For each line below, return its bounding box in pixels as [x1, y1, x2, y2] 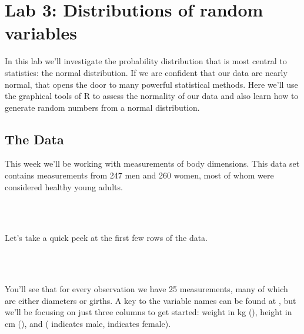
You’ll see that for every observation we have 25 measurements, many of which [5, 283, 288, 295]
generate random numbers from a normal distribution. [5, 101, 200, 113]
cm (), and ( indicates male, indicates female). [5, 318, 171, 330]
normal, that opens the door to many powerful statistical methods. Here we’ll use [5, 78, 298, 90]
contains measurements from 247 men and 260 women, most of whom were [5, 169, 274, 181]
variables [5, 21, 78, 45]
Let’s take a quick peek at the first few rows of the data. [5, 232, 208, 244]
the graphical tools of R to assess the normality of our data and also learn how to [5, 90, 299, 102]
